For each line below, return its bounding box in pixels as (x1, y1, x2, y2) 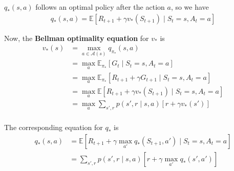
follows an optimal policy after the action (35, 2, 165, 12)
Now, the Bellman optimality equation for (4, 32, 149, 43)
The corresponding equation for (4, 122, 103, 133)
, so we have (171, 2, 209, 12)
